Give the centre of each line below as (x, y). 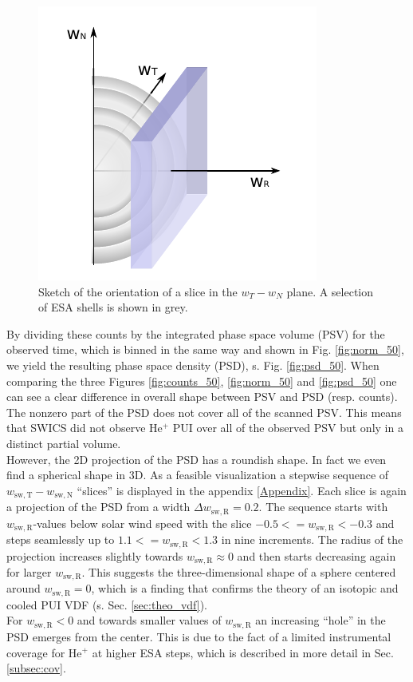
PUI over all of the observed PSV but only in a (288, 428)
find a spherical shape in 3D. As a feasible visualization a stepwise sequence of (198, 475)
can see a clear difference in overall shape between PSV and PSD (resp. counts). (202, 397)
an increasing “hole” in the (321, 620)
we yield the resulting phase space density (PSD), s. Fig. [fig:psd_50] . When (193, 365)
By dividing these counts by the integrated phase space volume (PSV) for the (196, 333)
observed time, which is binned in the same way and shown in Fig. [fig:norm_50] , (205, 349)
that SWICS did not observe (76, 428)
